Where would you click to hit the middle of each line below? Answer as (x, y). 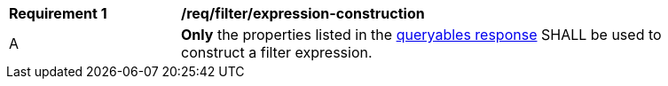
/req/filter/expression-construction (303, 13)
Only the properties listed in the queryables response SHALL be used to (421, 35)
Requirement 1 (58, 13)
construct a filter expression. (277, 52)
